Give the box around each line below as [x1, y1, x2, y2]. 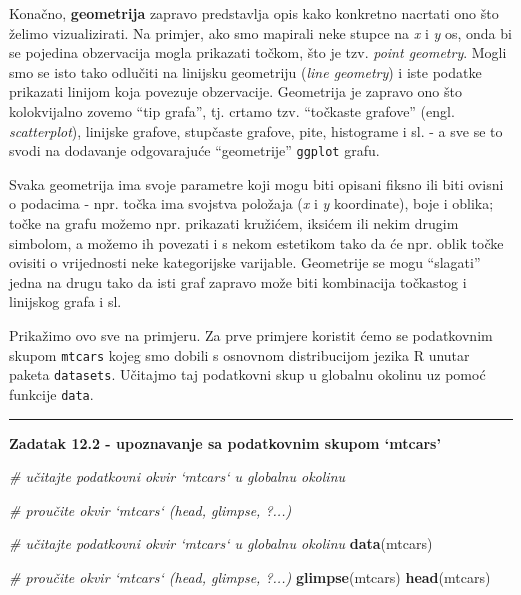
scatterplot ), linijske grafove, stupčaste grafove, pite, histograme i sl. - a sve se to [9, 120, 503, 141]
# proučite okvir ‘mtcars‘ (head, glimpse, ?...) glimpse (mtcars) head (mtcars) [9, 566, 491, 587]
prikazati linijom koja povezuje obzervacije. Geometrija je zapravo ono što [9, 81, 462, 102]
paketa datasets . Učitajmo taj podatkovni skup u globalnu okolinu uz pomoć [9, 364, 486, 385]
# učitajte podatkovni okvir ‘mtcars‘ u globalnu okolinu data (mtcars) [9, 533, 433, 554]
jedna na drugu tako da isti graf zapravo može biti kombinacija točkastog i [9, 271, 467, 292]
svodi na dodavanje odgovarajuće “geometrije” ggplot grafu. [9, 140, 380, 161]
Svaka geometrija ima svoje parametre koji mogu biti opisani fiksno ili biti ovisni [9, 173, 504, 194]
